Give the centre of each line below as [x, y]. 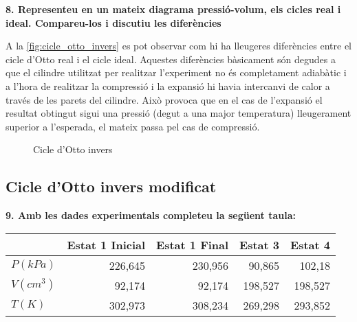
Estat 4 [310, 244]
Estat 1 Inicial [106, 244]
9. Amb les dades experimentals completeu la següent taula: [151, 215]
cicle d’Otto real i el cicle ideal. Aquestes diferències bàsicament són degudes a [171, 59]
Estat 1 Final [193, 244]
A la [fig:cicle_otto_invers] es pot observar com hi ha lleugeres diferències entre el [179, 46]
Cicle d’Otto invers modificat [111, 186]
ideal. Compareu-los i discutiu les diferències [113, 22]
